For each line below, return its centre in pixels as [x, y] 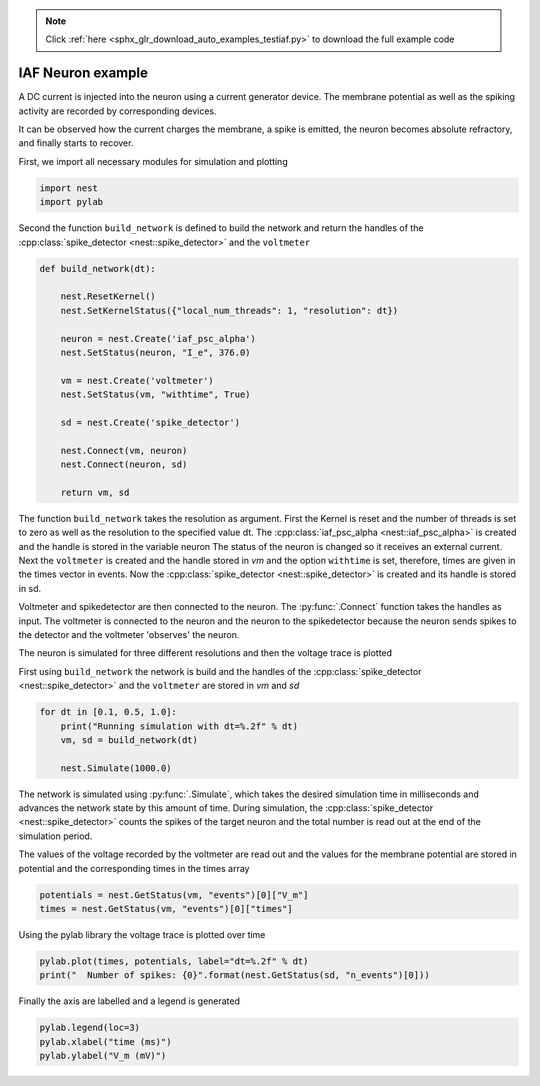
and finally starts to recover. [76, 143]
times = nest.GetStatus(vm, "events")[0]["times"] [166, 908]
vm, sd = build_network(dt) [129, 739]
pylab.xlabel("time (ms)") [105, 1041]
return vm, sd [95, 492]
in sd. [30, 588]
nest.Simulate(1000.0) [116, 768]
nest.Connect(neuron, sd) [124, 464]
